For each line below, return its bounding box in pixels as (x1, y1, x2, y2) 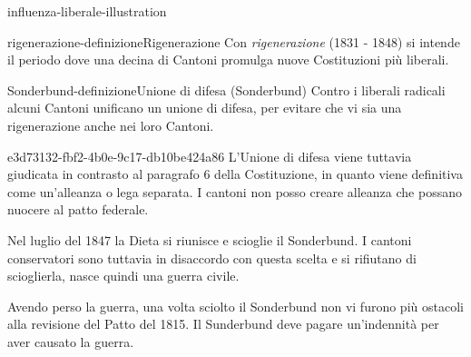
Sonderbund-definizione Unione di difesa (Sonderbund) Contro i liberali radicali (7, 80, 446, 99)
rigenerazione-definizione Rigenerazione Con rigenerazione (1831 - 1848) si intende (7, 32, 460, 51)
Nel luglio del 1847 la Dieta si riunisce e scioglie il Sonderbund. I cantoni (7, 230, 412, 249)
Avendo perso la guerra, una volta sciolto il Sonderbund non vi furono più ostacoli (7, 296, 464, 315)
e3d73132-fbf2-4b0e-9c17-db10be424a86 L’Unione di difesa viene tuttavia (7, 146, 412, 165)
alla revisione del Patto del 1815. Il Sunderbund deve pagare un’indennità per (7, 314, 439, 333)
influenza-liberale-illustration (7, 2, 167, 20)
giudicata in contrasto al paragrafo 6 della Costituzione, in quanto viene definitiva (7, 164, 463, 183)
